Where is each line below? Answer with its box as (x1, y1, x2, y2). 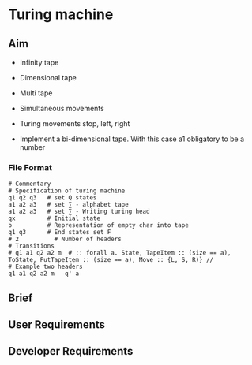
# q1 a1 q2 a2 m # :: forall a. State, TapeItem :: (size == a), (8, 249, 231, 257)
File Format (8, 162, 53, 173)
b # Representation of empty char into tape (8, 222, 190, 229)
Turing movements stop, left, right (19, 119, 130, 128)
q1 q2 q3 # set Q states (8, 194, 97, 202)
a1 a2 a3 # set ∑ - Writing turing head (8, 207, 150, 216)
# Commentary (8, 180, 51, 188)
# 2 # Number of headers (8, 235, 122, 244)
